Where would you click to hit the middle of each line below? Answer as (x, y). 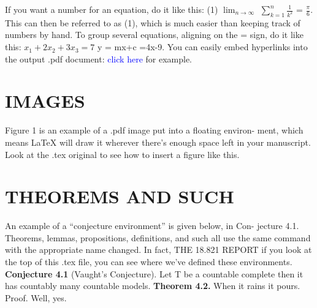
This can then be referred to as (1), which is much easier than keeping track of (153, 22)
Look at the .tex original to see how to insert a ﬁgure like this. (122, 154)
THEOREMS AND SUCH (120, 196)
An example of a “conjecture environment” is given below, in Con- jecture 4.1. (152, 226)
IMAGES (45, 101)
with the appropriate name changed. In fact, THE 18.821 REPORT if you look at (158, 250)
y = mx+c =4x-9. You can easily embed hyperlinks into (202, 47)
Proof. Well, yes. (36, 297)
